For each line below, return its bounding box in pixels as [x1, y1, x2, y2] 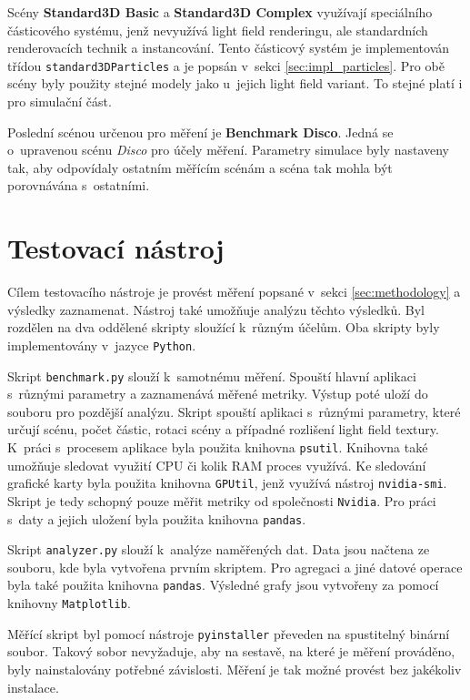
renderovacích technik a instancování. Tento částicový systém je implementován [7, 38, 450, 57]
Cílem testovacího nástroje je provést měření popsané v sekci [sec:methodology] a [7, 282, 461, 301]
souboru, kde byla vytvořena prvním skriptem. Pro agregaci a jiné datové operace [7, 557, 463, 576]
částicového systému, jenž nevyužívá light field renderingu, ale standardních [7, 20, 428, 39]
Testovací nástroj [7, 229, 225, 267]
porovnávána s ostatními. [7, 176, 150, 195]
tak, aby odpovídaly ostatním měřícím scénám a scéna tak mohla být [7, 157, 393, 177]
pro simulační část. [7, 92, 112, 111]
